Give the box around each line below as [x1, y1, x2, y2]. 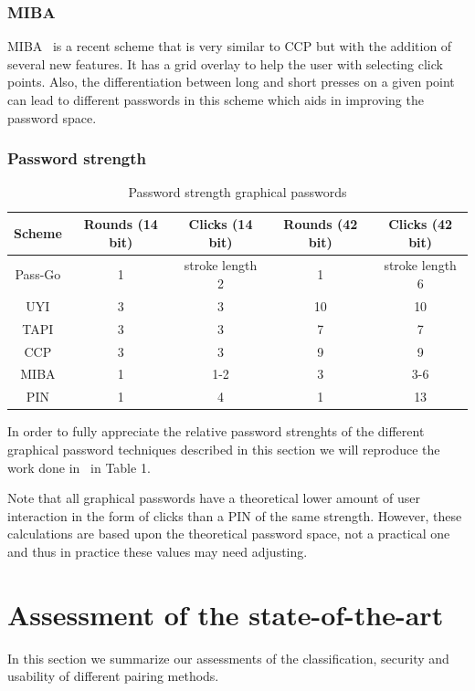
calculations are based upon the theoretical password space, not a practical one [7, 524, 450, 543]
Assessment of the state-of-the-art [7, 595, 444, 633]
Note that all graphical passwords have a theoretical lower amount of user [7, 488, 420, 508]
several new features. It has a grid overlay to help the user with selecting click [7, 54, 443, 73]
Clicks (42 [388, 215, 453, 233]
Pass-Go [15, 265, 61, 284]
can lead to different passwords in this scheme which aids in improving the [7, 90, 424, 109]
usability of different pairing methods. [7, 666, 219, 686]
